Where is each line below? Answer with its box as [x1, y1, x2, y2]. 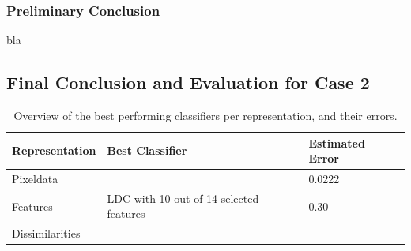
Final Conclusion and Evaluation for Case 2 [6, 70, 370, 95]
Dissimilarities [12, 225, 81, 242]
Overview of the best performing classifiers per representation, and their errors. [13, 107, 398, 124]
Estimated [308, 134, 365, 151]
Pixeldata [12, 170, 58, 187]
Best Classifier [107, 142, 187, 159]
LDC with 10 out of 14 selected [107, 189, 259, 206]
